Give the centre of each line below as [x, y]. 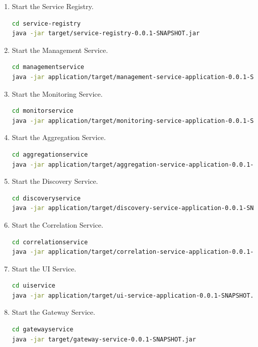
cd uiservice [34, 286]
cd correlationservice [50, 242]
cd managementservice [48, 67]
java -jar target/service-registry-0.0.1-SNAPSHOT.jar [106, 33]
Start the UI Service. [44, 268]
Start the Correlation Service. [57, 224]
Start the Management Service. [60, 50]
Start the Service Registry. [53, 6]
